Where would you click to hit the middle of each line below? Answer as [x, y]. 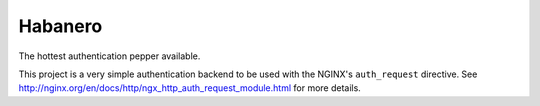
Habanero [60, 26]
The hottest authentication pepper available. [109, 56]
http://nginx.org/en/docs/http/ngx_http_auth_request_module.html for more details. [190, 88]
